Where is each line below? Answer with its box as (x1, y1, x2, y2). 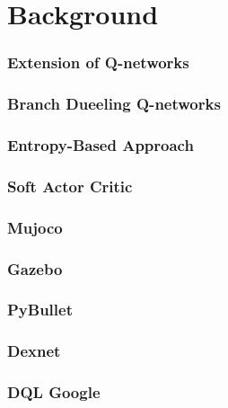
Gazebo (7, 257, 63, 279)
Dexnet (7, 340, 61, 362)
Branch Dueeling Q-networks (7, 93, 221, 115)
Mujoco (7, 216, 63, 238)
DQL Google (7, 381, 101, 404)
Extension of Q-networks (7, 51, 189, 74)
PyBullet (7, 298, 73, 321)
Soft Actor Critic (7, 174, 133, 197)
